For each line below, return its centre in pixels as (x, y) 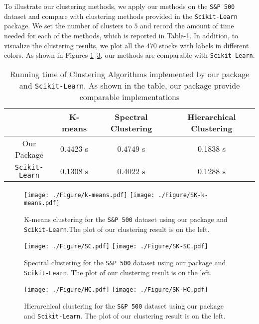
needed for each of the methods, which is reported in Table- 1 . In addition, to (121, 35)
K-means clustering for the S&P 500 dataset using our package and (126, 219)
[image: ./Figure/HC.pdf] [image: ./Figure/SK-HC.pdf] (116, 290)
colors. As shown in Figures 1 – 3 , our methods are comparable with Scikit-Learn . (129, 55)
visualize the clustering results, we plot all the (74, 45)
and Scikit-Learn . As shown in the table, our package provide (129, 85)
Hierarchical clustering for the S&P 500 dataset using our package (124, 306)
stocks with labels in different (204, 45)
